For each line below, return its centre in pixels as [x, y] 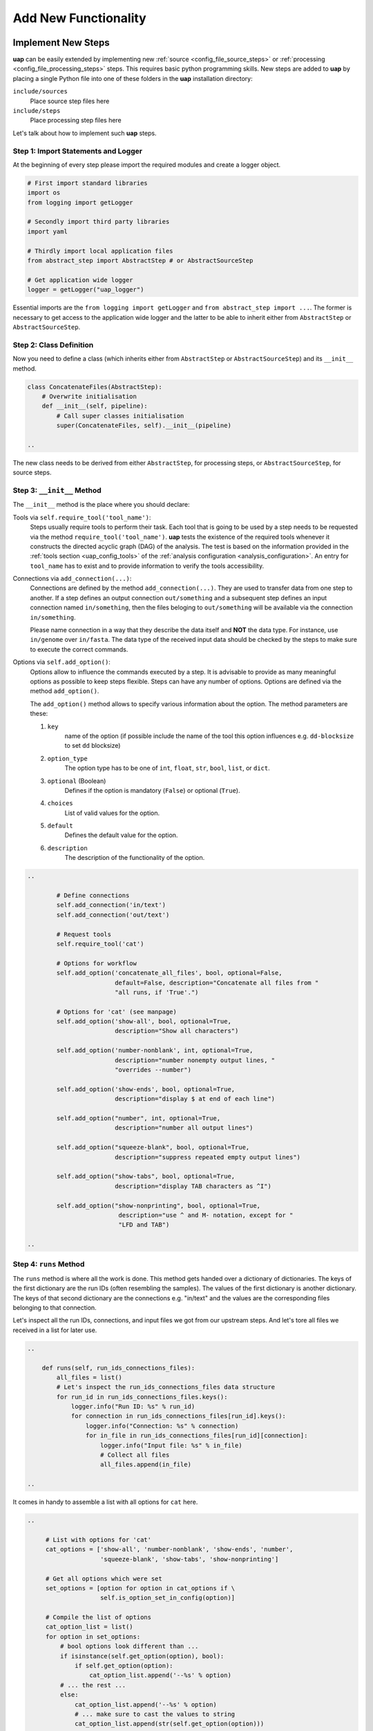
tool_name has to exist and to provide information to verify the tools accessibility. [147, 566]
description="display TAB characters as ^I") [193, 1186]
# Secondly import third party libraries [98, 222]
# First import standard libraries [87, 183]
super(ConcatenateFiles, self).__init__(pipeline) [144, 425]
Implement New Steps [61, 43]
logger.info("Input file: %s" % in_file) [171, 1445]
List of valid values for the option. [112, 813]
